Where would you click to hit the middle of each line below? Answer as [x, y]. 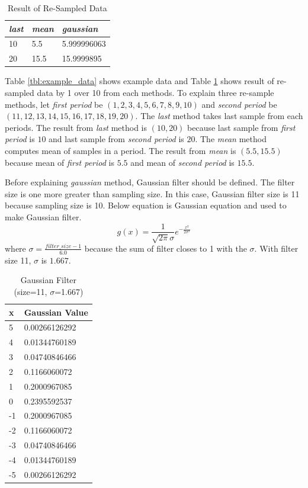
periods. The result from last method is [76, 127]
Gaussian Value [56, 312]
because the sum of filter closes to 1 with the [166, 248]
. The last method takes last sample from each [219, 116]
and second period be [239, 104]
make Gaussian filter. [43, 216]
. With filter [276, 248]
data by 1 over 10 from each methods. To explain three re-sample [155, 92]
